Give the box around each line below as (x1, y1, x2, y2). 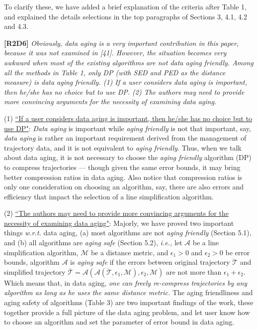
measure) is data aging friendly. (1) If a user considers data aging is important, (4, 77, 248, 87)
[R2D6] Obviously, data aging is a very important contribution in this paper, (4, 37, 239, 48)
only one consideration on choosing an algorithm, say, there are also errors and (4, 181, 244, 192)
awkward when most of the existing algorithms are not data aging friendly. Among (4, 57, 254, 67)
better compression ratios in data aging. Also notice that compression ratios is (4, 171, 243, 182)
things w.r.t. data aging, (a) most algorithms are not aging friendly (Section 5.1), (4, 227, 252, 238)
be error (225, 247, 250, 257)
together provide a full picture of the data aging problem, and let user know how (4, 307, 250, 317)
